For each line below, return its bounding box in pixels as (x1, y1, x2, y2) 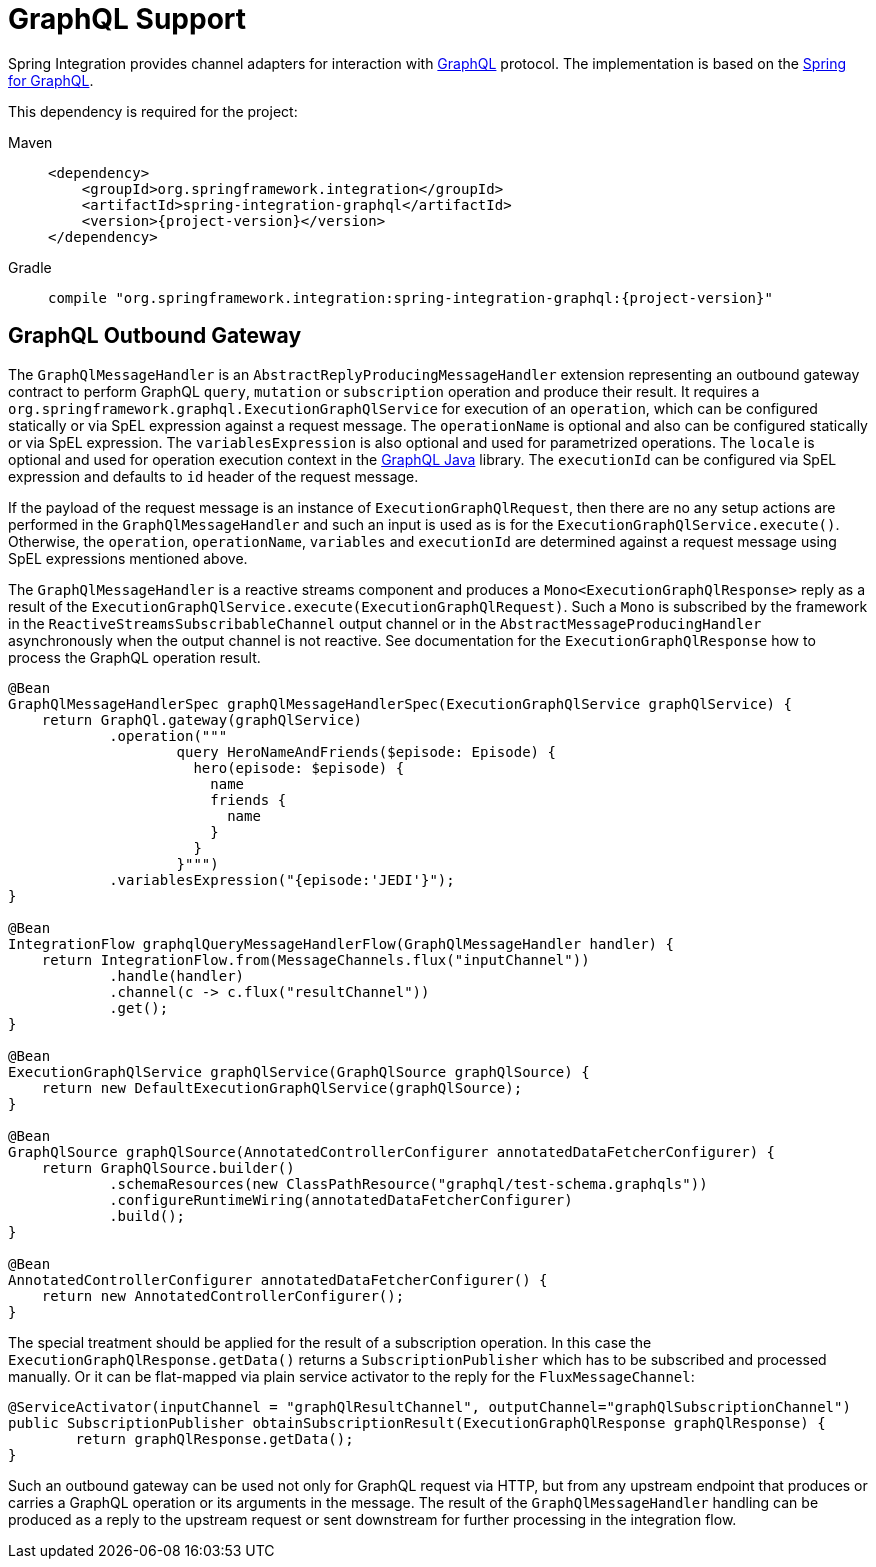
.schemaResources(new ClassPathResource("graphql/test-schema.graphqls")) (109, 1175, 708, 1192)
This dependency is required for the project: (8, 102, 298, 120)
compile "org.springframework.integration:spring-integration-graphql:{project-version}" (48, 289, 773, 306)
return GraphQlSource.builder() (41, 1159, 295, 1176)
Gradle (8, 258, 52, 276)
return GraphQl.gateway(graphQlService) (41, 711, 363, 728)
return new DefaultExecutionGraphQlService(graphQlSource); (41, 1079, 523, 1096)
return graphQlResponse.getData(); (75, 1430, 354, 1447)
